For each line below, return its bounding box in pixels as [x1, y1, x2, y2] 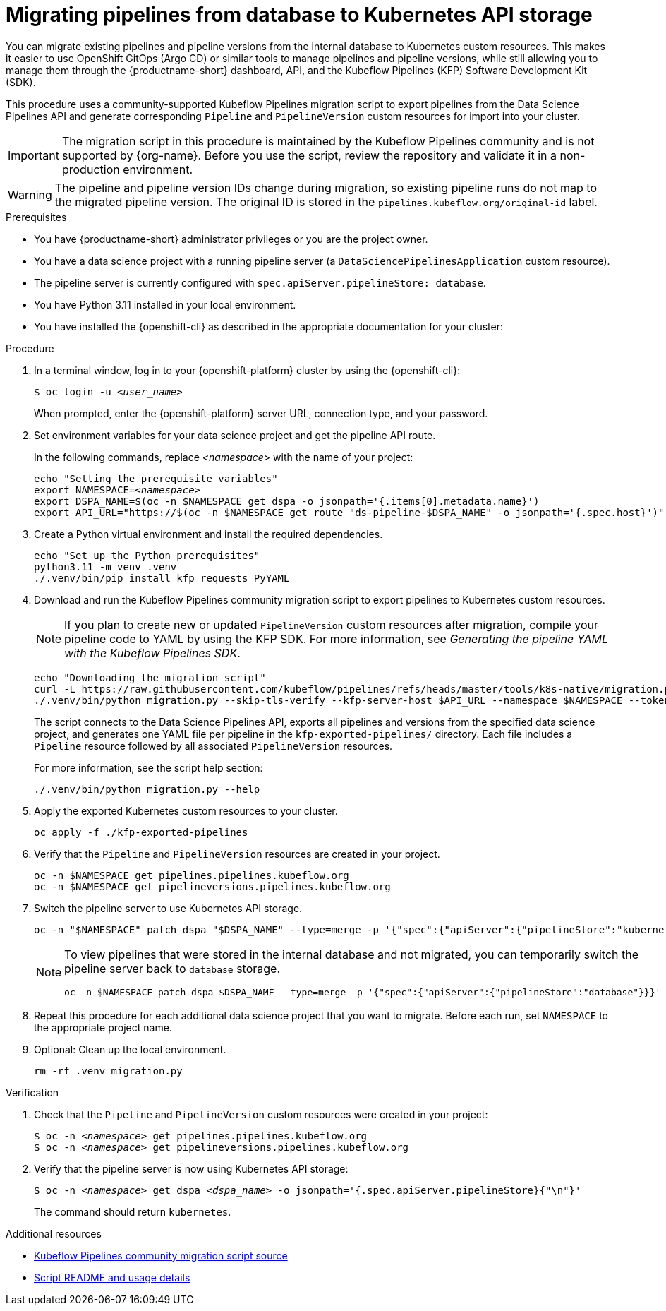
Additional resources [6, 1227, 102, 1240]
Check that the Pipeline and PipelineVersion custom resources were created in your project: [34, 1108, 488, 1120]
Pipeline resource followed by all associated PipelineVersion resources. [34, 739, 393, 752]
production [61, 162, 120, 176]
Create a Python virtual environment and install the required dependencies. [34, 527, 383, 540]
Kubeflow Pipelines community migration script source [34, 1249, 288, 1262]
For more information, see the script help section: [34, 761, 263, 774]
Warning [8, 187, 52, 202]
